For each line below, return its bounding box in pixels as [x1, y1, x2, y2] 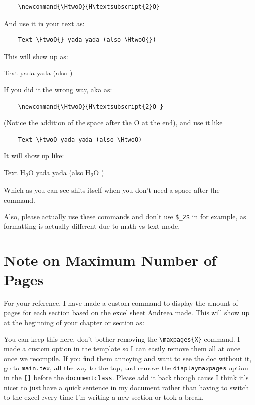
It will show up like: [4, 150, 64, 161]
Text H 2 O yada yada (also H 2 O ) [4, 167, 104, 179]
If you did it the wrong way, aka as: [4, 84, 112, 94]
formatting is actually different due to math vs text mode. [4, 221, 180, 231]
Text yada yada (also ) [4, 68, 73, 78]
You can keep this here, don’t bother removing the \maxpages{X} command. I [4, 333, 240, 344]
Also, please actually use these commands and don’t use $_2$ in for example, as [4, 211, 246, 221]
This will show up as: [4, 51, 68, 61]
